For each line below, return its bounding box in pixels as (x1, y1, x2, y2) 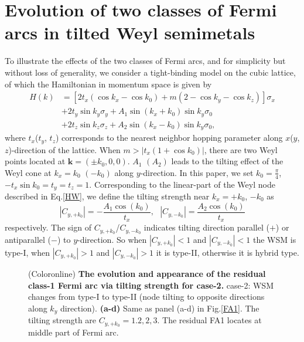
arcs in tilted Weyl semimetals (5, 21, 255, 45)
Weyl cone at (5, 166, 52, 178)
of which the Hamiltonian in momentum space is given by (5, 77, 212, 90)
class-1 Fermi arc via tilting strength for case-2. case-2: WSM (28, 279, 274, 291)
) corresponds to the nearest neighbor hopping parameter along (56, 131, 283, 144)
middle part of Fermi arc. (28, 326, 119, 338)
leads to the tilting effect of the (171, 155, 283, 167)
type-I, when (5, 246, 50, 258)
